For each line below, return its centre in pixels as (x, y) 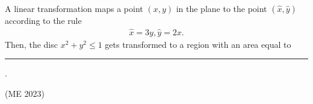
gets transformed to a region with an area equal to (198, 44)
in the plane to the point (222, 8)
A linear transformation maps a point (74, 8)
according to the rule (43, 20)
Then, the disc (31, 44)
